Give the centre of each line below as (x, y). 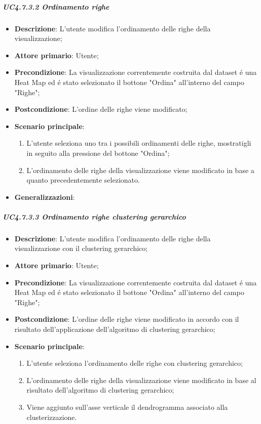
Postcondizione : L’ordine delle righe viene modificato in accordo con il (127, 319)
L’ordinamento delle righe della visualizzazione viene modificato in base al (141, 380)
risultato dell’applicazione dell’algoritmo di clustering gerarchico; (115, 329)
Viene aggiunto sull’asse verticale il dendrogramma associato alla (127, 407)
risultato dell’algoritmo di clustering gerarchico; (100, 390)
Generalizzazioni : (45, 197)
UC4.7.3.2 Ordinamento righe (56, 6)
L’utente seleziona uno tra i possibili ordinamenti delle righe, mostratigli (139, 143)
